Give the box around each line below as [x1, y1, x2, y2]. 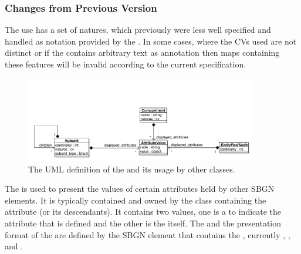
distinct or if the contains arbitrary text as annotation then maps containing [5, 46, 280, 59]
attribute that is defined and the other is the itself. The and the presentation [5, 217, 282, 229]
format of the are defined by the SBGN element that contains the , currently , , [5, 228, 290, 241]
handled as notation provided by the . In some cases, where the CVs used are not [5, 35, 297, 47]
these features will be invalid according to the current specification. [5, 58, 246, 70]
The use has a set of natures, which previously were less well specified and [5, 23, 271, 36]
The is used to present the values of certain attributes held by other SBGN [5, 182, 275, 195]
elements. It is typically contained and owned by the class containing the [5, 194, 266, 206]
